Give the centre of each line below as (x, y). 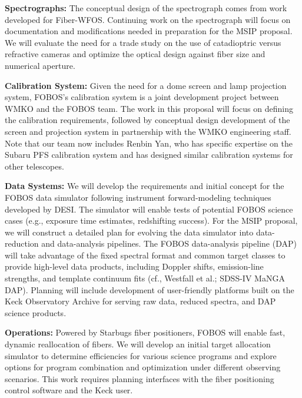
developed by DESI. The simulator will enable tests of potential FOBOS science (149, 209)
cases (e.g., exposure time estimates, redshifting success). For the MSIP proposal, (151, 220)
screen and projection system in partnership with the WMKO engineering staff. (148, 131)
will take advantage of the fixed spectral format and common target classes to (145, 255)
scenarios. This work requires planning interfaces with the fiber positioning (140, 378)
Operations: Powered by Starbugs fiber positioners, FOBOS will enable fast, (145, 332)
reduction (22, 243)
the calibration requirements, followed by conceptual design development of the (147, 120)
